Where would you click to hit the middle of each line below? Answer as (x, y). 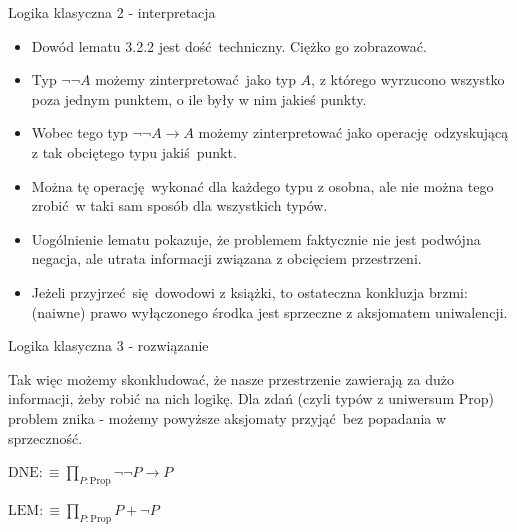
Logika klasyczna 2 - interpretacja (112, 12)
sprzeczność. (45, 437)
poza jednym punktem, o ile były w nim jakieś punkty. (199, 98)
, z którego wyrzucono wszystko (408, 79)
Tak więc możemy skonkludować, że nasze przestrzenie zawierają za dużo (231, 378)
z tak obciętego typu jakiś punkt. (134, 151)
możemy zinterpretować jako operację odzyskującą (353, 132)
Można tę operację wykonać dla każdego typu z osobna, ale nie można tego (262, 185)
